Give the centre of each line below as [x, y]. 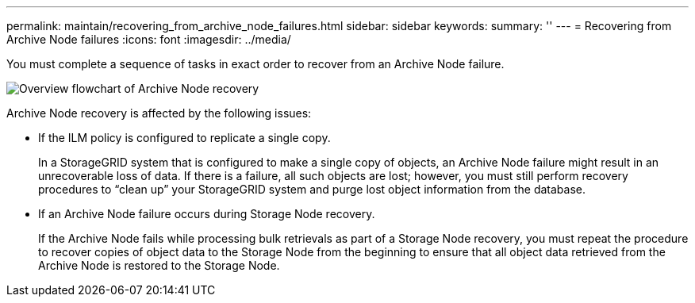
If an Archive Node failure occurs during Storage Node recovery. [207, 214]
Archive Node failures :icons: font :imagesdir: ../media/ [149, 39]
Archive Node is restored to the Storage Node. [159, 265]
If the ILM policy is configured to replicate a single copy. [184, 138]
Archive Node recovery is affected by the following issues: [159, 113]
